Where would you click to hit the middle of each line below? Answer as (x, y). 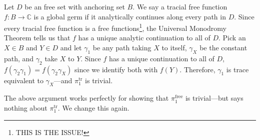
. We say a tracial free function (180, 6)
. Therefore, (197, 69)
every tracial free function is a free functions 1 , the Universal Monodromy (115, 27)
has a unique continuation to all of (161, 58)
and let (71, 48)
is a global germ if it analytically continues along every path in (130, 16)
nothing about (26, 108)
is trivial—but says (214, 98)
